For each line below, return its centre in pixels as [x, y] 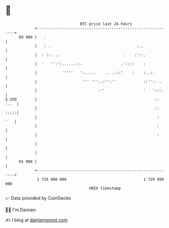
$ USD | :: [82, 99]
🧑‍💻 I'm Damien [21, 210]
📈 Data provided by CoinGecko [38, 198]
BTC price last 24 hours [106, 24]
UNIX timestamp [105, 188]
